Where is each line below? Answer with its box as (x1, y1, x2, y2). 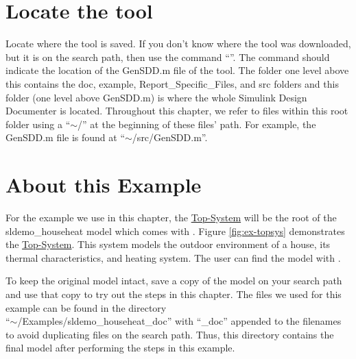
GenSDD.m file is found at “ (5, 130, 126, 145)
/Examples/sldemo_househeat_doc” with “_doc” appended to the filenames (17, 314, 342, 328)
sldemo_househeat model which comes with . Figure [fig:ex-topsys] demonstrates (5, 223, 345, 238)
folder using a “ (5, 116, 71, 131)
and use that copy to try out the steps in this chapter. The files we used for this (5, 286, 342, 301)
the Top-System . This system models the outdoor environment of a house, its (5, 237, 331, 251)
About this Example (5, 171, 202, 199)
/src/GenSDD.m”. (132, 130, 208, 145)
